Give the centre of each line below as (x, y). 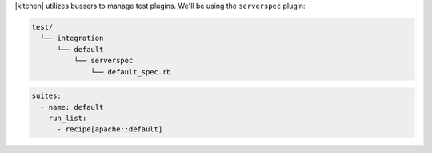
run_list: (68, 118)
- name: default (72, 107)
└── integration (72, 38)
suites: (46, 96)
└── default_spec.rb (131, 72)
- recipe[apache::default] (110, 129)
